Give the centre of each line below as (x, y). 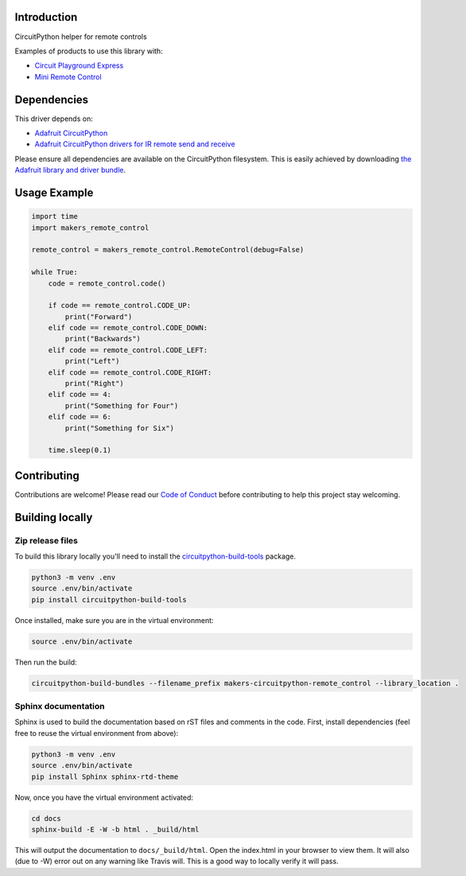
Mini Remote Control (68, 76)
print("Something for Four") (122, 405)
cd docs (46, 818)
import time (55, 216)
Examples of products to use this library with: (89, 51)
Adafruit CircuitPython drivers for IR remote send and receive (135, 144)
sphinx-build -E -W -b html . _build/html (115, 829)
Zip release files (47, 540)
